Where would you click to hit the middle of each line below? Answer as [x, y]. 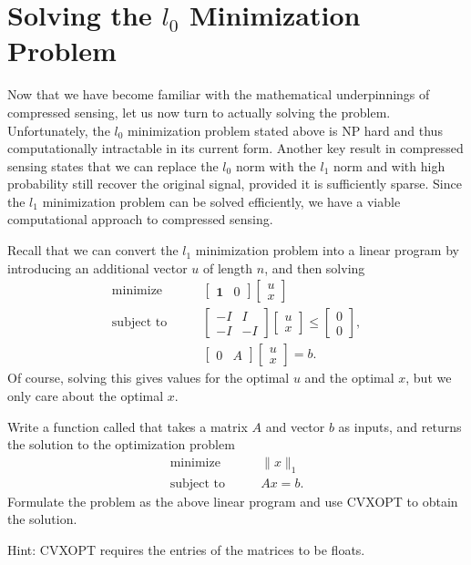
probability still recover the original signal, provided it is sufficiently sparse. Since [235, 184]
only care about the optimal [86, 395]
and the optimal [349, 378]
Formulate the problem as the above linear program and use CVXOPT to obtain [233, 501]
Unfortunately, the [59, 130]
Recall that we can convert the [93, 250]
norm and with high [389, 165]
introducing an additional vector [97, 267]
